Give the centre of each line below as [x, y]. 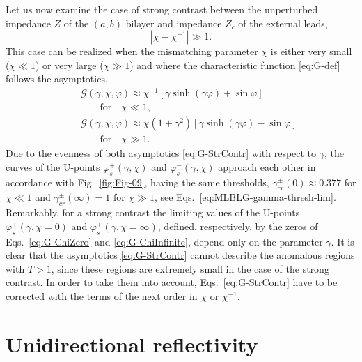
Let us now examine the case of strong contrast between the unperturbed [162, 9]
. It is [343, 241]
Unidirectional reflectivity [132, 344]
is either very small [311, 51]
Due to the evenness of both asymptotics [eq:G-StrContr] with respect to [161, 153]
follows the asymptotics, [57, 78]
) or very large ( [69, 65]
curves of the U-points [53, 166]
